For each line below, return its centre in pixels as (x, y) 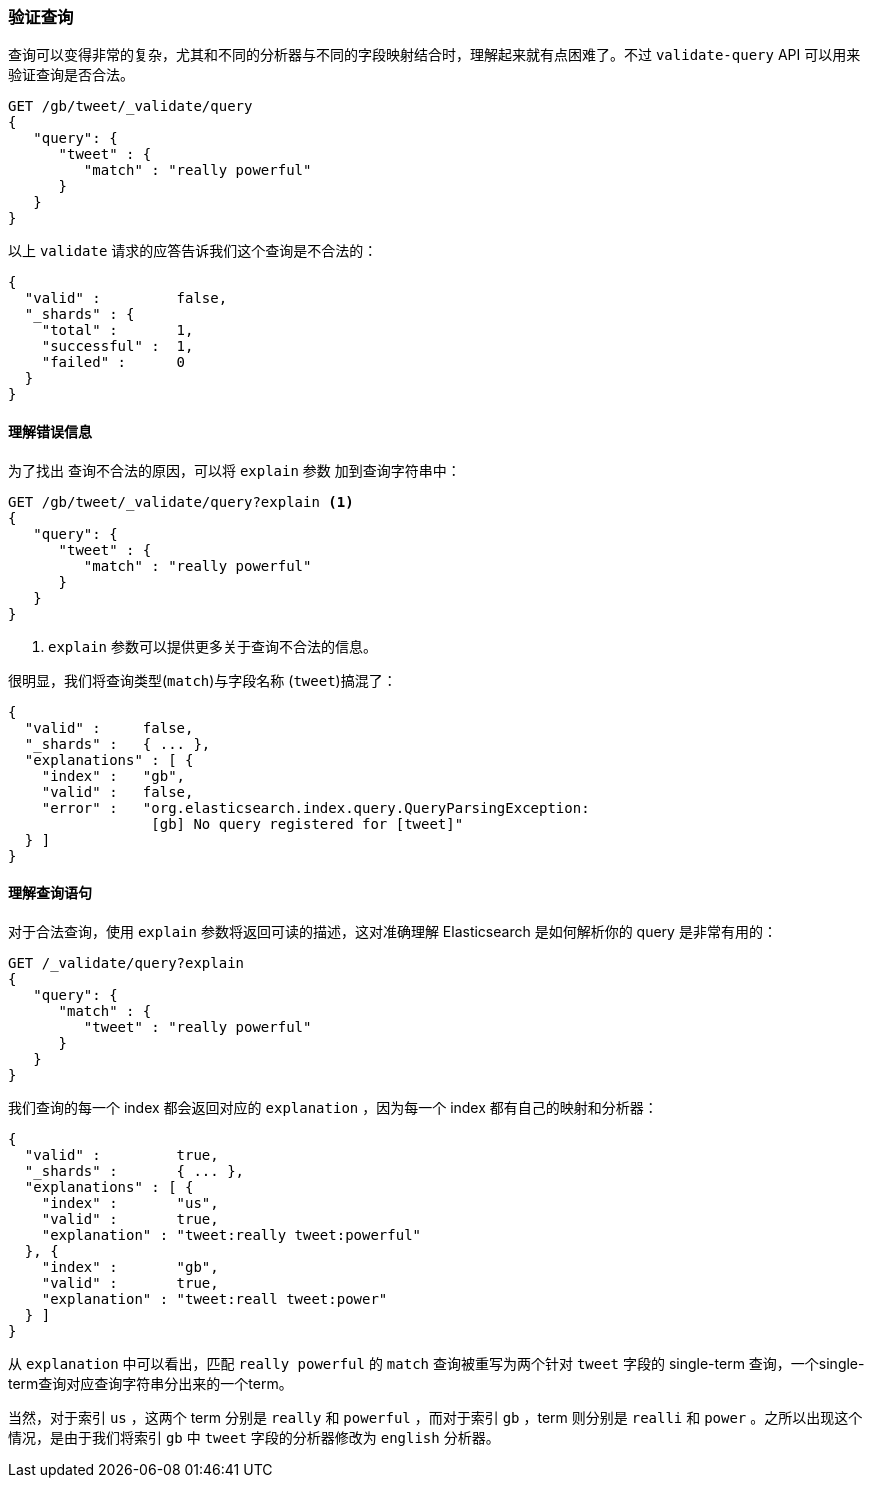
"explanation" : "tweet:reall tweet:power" (214, 1298)
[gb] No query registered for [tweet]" (307, 823)
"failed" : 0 (113, 362)
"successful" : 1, (117, 346)
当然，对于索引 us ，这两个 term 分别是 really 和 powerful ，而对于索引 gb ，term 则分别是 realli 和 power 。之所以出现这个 (435, 1417)
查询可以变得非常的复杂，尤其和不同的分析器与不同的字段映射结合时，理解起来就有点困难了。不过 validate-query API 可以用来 (434, 55)
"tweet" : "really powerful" (197, 1026)
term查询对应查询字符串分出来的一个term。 (150, 1383)
